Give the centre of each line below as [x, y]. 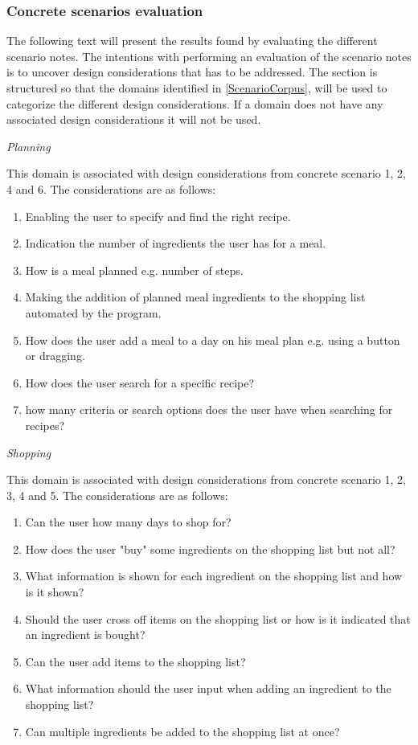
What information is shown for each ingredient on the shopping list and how [214, 576]
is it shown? [55, 592]
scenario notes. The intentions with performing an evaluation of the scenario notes [209, 56]
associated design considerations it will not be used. [134, 119]
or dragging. [55, 356]
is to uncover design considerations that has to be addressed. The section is [192, 72]
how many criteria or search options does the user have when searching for [209, 409]
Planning [29, 146]
